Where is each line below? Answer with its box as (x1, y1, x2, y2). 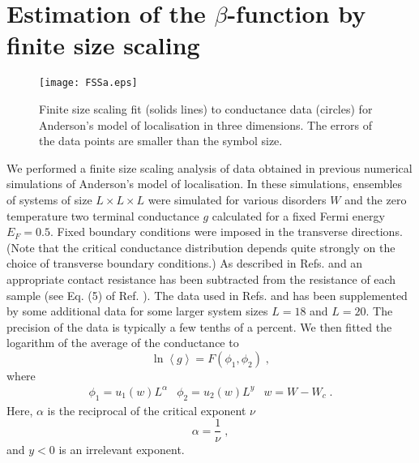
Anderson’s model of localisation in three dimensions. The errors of (39, 116, 372, 133)
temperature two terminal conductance (6, 207, 199, 224)
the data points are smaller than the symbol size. (39, 132, 283, 149)
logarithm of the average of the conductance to (6, 334, 239, 351)
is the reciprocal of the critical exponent (47, 401, 246, 418)
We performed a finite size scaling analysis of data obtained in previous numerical (6, 159, 413, 176)
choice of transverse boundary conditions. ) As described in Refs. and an (6, 255, 363, 272)
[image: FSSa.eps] (39, 77, 138, 89)
